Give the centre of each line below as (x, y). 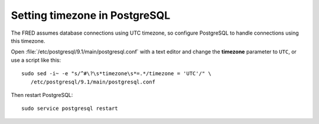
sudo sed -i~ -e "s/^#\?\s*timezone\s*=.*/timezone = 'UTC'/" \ (117, 74)
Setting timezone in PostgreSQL (91, 15)
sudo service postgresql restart (70, 108)
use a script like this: (36, 60)
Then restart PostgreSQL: (42, 95)
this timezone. (28, 41)
